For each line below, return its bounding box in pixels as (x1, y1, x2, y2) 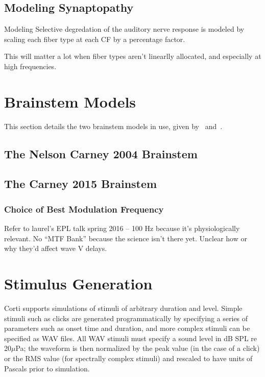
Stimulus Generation (4, 273, 153, 294)
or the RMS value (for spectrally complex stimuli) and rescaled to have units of (4, 352, 253, 363)
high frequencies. (4, 60, 57, 71)
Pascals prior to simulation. (4, 363, 90, 373)
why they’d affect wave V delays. (4, 243, 107, 254)
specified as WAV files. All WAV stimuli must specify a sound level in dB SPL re (4, 332, 257, 343)
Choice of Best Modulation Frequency (4, 202, 164, 215)
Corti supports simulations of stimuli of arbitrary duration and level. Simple (4, 302, 243, 313)
